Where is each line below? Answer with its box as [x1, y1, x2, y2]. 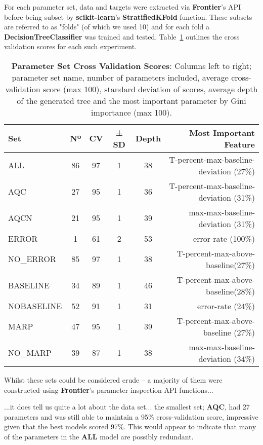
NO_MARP [8, 347, 52, 359]
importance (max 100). [91, 106, 172, 118]
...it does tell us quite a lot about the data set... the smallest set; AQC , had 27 [4, 401, 250, 412]
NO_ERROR [8, 253, 56, 265]
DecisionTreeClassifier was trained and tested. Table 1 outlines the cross [4, 31, 240, 42]
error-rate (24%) [197, 300, 255, 312]
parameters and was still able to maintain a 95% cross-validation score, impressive [4, 411, 258, 422]
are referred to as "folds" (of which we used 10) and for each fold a [4, 21, 209, 32]
